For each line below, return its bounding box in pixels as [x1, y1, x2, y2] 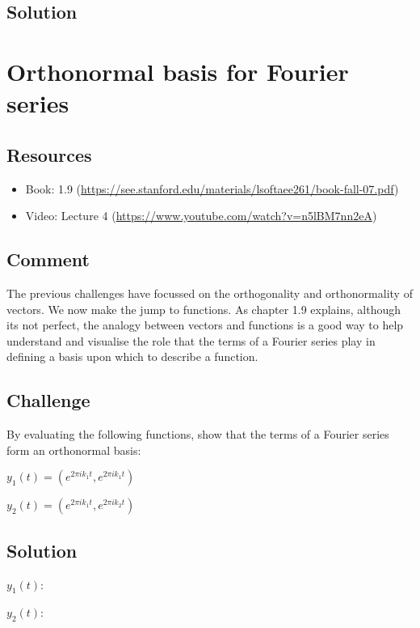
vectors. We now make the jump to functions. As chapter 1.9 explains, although [6, 300, 401, 317]
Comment [6, 247, 90, 272]
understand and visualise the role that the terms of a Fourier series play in [6, 332, 376, 349]
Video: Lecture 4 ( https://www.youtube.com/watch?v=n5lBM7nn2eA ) [25, 207, 377, 224]
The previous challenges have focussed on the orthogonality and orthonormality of [6, 284, 413, 301]
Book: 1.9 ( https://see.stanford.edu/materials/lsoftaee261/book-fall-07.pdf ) [25, 180, 399, 197]
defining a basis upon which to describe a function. [6, 348, 258, 365]
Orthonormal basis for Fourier [6, 54, 349, 87]
